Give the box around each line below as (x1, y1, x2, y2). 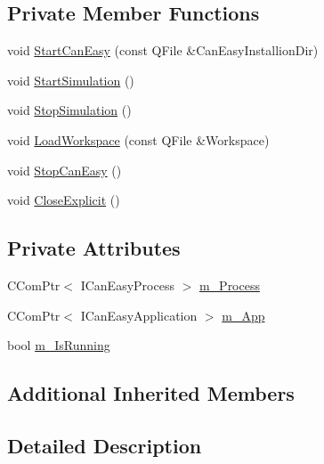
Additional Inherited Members (7, 379, 295, 407)
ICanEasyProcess (80, 275, 174, 294)
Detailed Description (7, 431, 202, 459)
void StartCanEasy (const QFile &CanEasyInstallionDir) (7, 41, 319, 60)
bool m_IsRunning (7, 336, 110, 354)
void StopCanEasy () (7, 160, 122, 179)
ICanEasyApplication (80, 305, 198, 324)
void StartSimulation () (7, 70, 134, 89)
